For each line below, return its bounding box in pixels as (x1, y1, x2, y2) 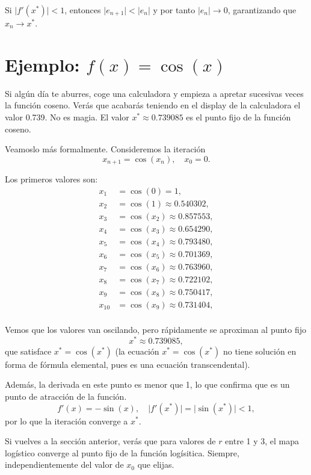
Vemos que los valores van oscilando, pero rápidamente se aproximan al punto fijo (5, 323, 307, 336)
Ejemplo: (5, 52, 80, 76)
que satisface (5, 344, 52, 357)
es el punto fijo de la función (186, 110, 291, 123)
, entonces (64, 4, 101, 16)
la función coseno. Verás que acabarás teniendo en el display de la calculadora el (5, 99, 301, 111)
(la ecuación (115, 344, 159, 357)
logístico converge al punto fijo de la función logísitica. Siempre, (5, 446, 239, 459)
